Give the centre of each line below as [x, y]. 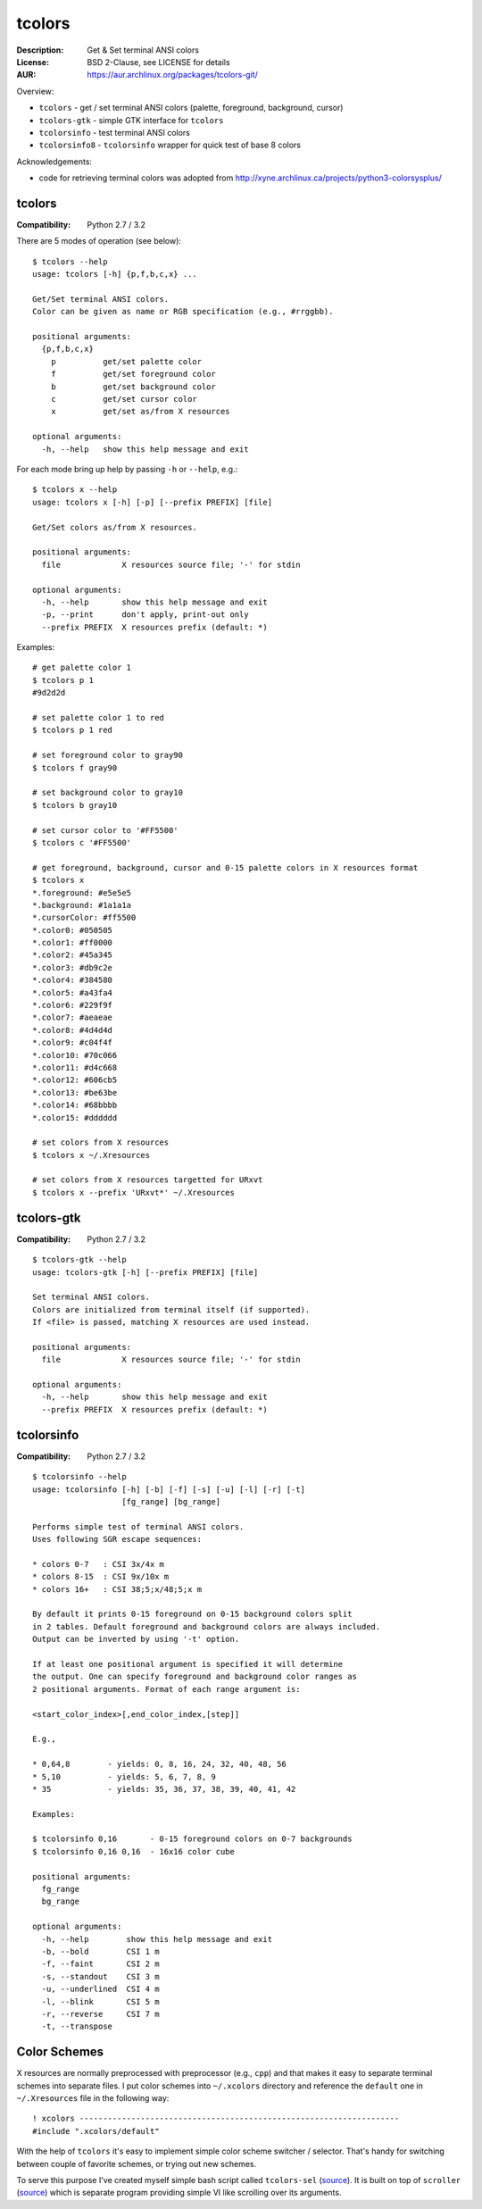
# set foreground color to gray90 [108, 755]
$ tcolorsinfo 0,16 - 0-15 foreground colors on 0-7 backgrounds [192, 1839]
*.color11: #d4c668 [75, 1067]
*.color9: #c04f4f [73, 1043]
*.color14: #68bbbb [75, 1105]
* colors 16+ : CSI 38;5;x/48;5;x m [117, 1589]
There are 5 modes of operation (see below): [99, 241]
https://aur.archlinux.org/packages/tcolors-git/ [172, 75]
